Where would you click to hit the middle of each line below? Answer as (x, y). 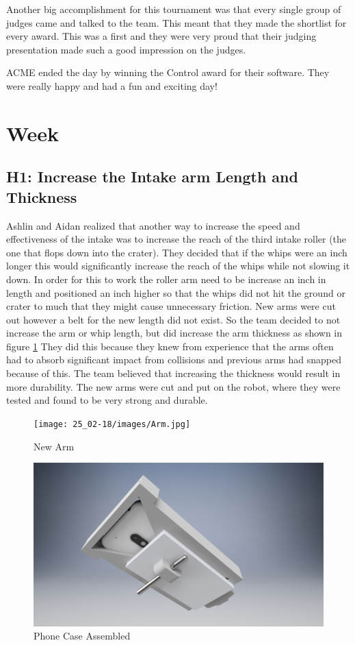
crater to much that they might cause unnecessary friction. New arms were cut (171, 306)
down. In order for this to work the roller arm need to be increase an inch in (166, 279)
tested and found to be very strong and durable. (107, 400)
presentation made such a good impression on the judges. (126, 49)
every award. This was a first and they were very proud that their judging (161, 36)
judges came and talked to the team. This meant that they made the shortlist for (176, 22)
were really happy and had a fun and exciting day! (112, 85)
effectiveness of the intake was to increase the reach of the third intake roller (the (176, 239)
